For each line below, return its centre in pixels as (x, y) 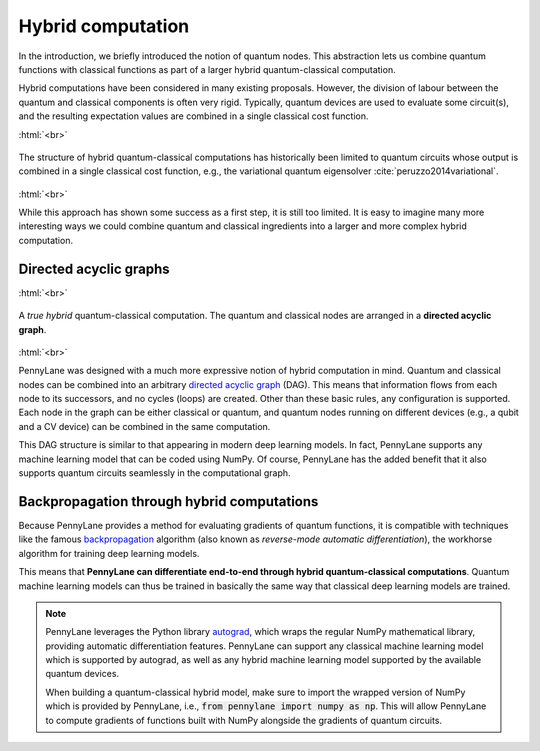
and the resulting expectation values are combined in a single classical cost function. (193, 116)
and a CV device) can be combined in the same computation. (144, 426)
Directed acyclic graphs (94, 268)
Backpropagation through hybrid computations (168, 501)
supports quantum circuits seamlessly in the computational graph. (154, 473)
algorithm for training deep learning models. (109, 553)
